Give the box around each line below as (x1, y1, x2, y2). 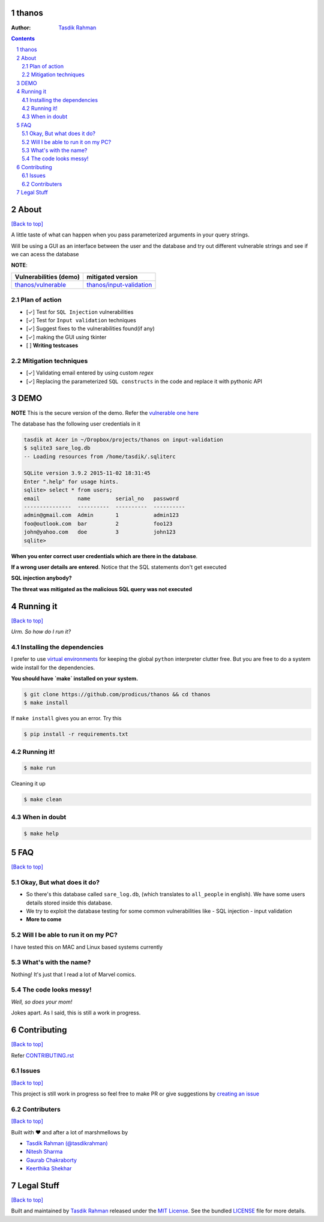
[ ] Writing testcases (26, 342, 79, 349)
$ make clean (23, 796, 62, 803)
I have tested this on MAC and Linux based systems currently (11, 943, 163, 951)
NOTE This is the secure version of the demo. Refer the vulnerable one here (11, 409, 199, 417)
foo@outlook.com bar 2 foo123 (23, 520, 173, 527)
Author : (11, 24, 31, 31)
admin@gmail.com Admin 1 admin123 (23, 512, 179, 519)
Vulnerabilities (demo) (14, 272, 80, 281)
